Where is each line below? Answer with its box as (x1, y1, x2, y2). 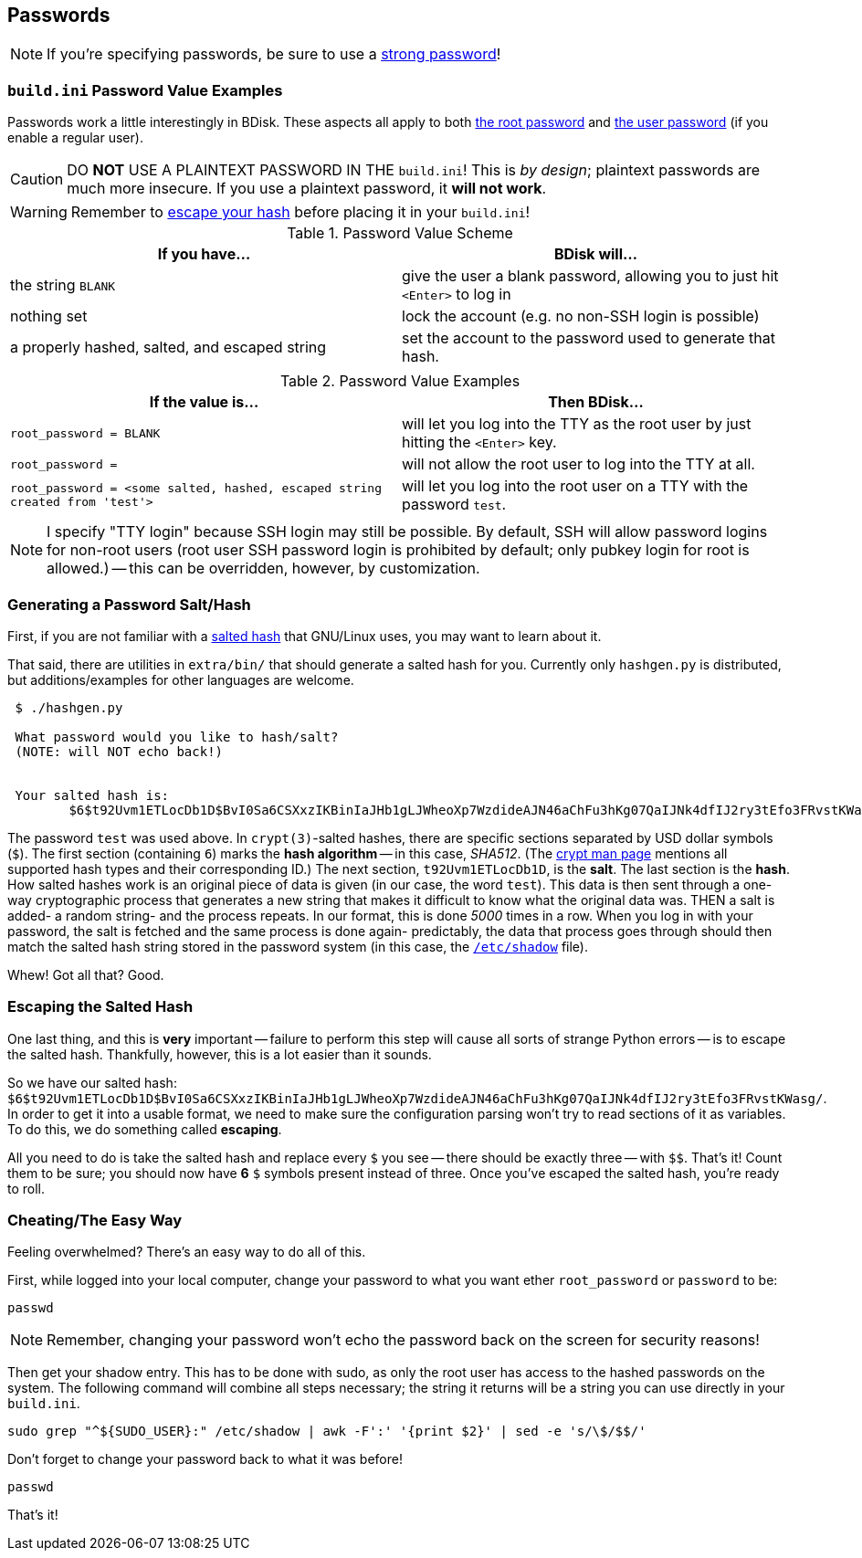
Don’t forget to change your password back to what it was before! (7, 1451, 403, 1468)
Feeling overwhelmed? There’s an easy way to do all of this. (7, 1244, 366, 1260)
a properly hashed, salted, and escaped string (10, 338, 327, 357)
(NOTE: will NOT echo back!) (15, 743, 224, 759)
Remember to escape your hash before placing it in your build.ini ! (70, 203, 531, 222)
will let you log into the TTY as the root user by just (402, 415, 752, 434)
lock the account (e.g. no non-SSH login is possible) (402, 307, 760, 326)
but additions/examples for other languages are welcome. (7, 671, 354, 688)
